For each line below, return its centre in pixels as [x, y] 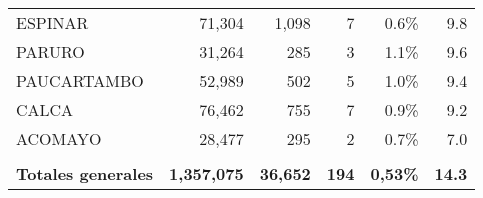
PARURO [50, 51]
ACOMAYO [59, 138]
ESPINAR [52, 22]
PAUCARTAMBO [80, 80]
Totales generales [85, 173]
